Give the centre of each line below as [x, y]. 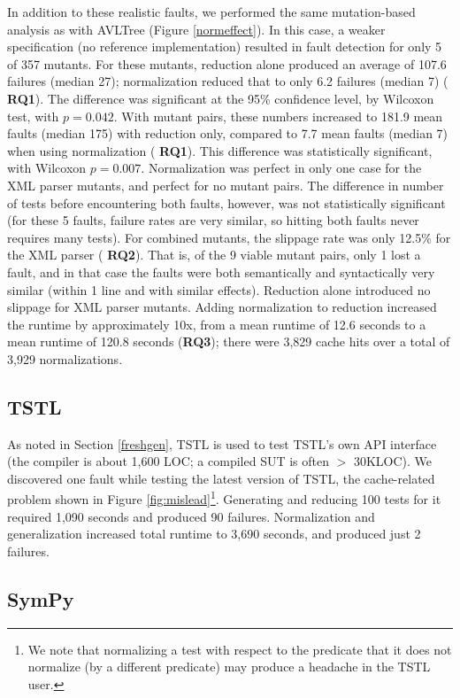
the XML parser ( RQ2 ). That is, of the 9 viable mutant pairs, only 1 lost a [214, 255]
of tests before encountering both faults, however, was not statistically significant [226, 202]
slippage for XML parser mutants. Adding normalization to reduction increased [222, 307]
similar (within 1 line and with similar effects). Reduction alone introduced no [219, 289]
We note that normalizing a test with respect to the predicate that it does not [240, 649]
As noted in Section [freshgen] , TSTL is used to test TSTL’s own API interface [222, 443]
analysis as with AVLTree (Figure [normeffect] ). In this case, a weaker [196, 29]
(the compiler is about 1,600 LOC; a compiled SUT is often [168, 461]
